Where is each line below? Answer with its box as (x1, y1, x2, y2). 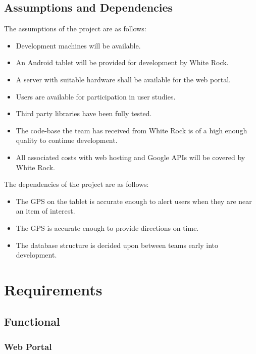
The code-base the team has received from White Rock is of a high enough (16, 125, 247, 135)
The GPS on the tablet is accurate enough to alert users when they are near (16, 195, 252, 206)
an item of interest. (16, 206, 75, 216)
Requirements (4, 279, 103, 299)
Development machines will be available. (16, 40, 141, 50)
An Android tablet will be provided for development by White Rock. (16, 57, 229, 68)
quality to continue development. (16, 135, 118, 145)
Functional (4, 314, 60, 329)
